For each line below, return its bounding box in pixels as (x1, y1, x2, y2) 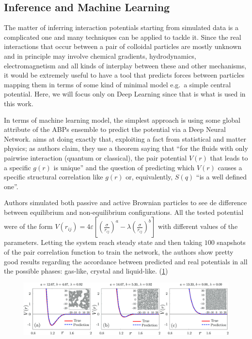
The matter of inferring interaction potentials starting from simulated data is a (4, 22, 238, 32)
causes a (218, 162, 242, 172)
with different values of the (157, 221, 238, 231)
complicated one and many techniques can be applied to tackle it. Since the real (4, 32, 241, 42)
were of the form (4, 221, 53, 231)
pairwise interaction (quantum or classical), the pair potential (4, 152, 187, 162)
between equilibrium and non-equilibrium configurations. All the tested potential (4, 207, 244, 217)
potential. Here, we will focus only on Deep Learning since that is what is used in (4, 89, 246, 99)
